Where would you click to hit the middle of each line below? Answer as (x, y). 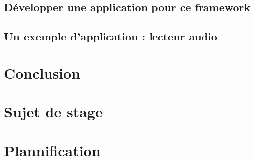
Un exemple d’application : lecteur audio (111, 36)
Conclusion (42, 72)
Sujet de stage (53, 111)
